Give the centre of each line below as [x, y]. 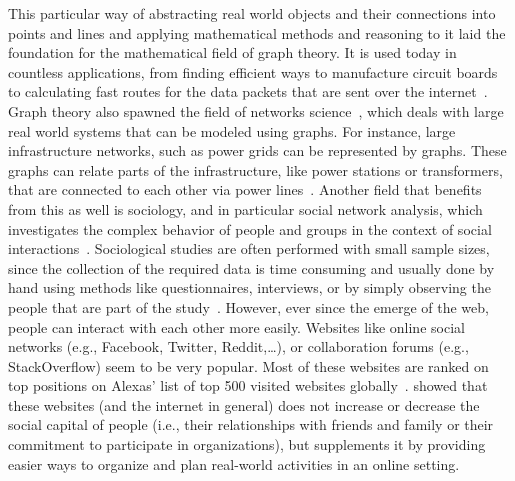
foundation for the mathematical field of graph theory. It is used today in [232, 52]
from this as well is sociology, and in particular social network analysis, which [245, 208]
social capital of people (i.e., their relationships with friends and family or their [251, 424]
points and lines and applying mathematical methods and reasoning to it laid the [257, 32]
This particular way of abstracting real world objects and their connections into [252, 13]
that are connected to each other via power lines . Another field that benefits [245, 189]
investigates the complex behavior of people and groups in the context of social [250, 228]
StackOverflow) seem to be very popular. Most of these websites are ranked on [248, 365]
